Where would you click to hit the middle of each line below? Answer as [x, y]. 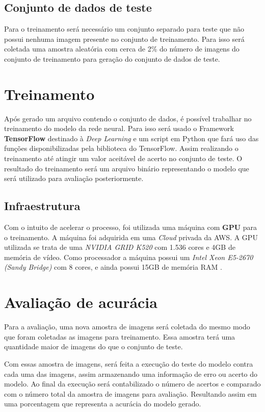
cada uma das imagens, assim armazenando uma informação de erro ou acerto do [131, 374]
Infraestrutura [42, 206]
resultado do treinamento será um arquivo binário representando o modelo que [127, 168]
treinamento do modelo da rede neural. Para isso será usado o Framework [119, 128]
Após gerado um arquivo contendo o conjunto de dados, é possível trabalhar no [128, 118]
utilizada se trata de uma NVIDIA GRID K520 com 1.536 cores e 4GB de [120, 247]
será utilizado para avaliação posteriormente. [74, 178]
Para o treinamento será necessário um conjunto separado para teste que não [124, 29]
